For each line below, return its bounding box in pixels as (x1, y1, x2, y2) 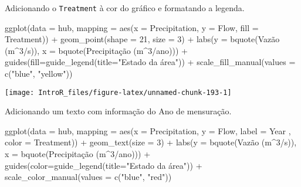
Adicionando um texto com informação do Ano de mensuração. (5, 105, 232, 117)
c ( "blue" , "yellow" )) (5, 67, 73, 80)
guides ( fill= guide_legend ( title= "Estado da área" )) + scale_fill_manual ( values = (5, 56, 296, 68)
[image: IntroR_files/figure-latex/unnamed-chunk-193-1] (5, 88, 232, 97)
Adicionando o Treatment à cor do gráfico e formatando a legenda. (5, 2, 245, 13)
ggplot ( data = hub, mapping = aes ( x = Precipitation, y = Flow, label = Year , (5, 124, 291, 137)
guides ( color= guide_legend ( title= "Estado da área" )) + (5, 159, 202, 171)
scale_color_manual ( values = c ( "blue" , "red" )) (5, 171, 172, 183)
